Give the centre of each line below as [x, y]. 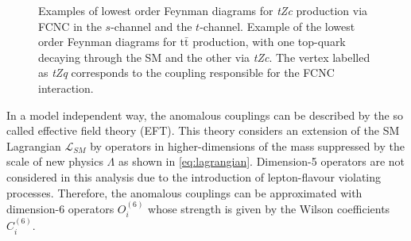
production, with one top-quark [269, 42]
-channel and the [151, 26]
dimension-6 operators [60, 208]
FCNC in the [70, 26]
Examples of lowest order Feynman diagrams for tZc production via [203, 10]
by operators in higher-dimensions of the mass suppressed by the [248, 145]
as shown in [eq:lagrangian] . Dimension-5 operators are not [261, 161]
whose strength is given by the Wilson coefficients [269, 208]
